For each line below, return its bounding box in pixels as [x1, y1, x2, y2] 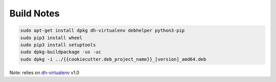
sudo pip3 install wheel [20, 35, 83, 40]
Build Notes [9, 8, 60, 19]
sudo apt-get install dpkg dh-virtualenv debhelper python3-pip [20, 28, 185, 33]
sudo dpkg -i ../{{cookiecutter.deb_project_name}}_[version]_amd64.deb [20, 56, 206, 62]
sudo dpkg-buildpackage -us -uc [20, 49, 102, 55]
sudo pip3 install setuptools [20, 42, 96, 48]
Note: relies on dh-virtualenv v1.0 [9, 69, 79, 75]
